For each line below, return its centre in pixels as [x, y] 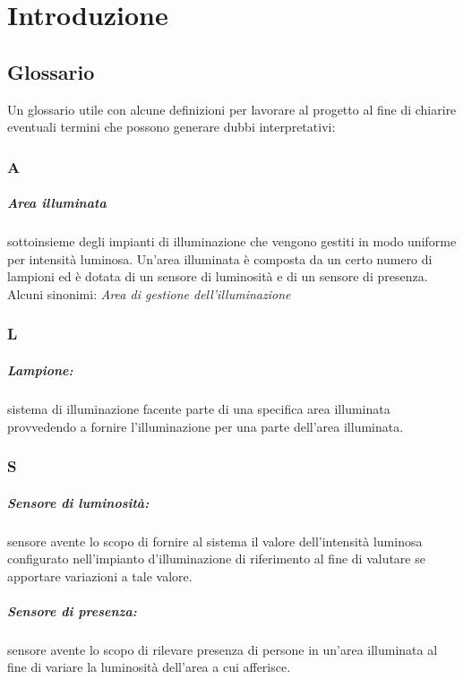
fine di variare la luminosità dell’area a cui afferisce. [149, 667]
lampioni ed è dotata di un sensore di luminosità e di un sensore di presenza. [218, 276]
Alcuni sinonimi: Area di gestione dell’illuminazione [149, 293]
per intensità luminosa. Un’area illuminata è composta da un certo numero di [220, 258]
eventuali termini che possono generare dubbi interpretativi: [171, 127]
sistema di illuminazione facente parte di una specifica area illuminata [199, 408]
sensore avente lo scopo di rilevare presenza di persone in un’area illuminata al [223, 649]
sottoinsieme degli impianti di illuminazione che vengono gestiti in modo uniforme [232, 241]
